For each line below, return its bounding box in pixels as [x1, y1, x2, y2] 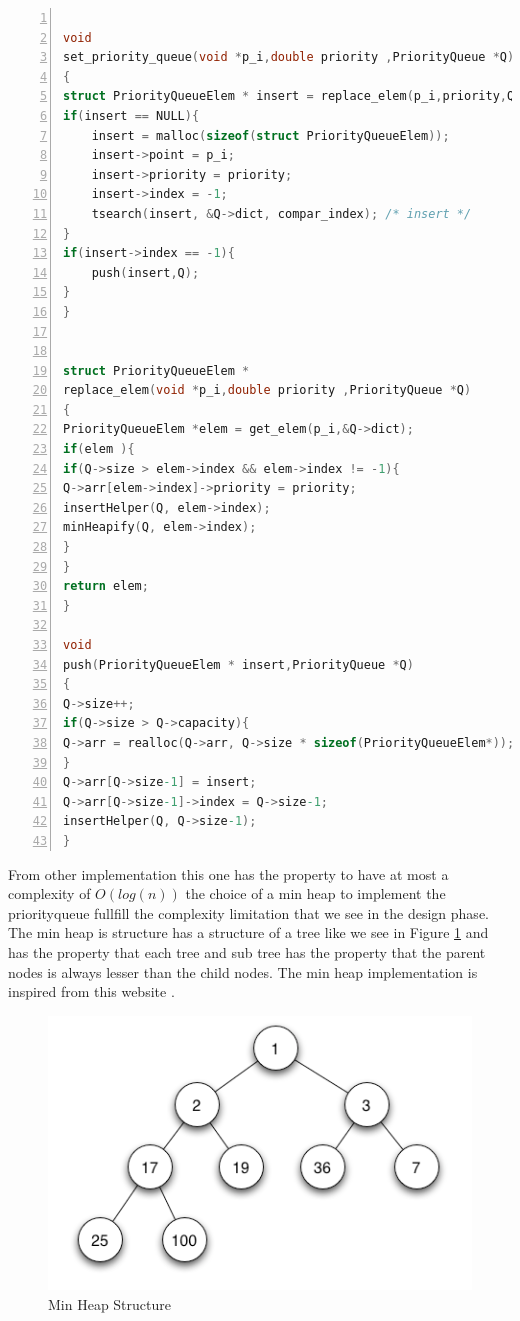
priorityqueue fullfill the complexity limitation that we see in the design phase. [8, 902, 489, 923]
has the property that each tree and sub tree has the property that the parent [8, 941, 486, 962]
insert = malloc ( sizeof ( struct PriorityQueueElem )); [91, 128, 450, 143]
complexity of [8, 883, 91, 904]
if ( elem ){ [63, 442, 135, 457]
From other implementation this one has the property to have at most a [8, 863, 449, 884]
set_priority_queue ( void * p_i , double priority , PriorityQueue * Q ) [63, 50, 515, 65]
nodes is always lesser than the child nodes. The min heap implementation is [8, 961, 478, 982]
